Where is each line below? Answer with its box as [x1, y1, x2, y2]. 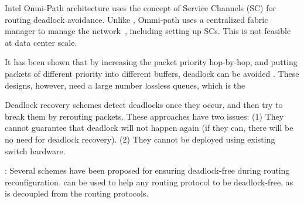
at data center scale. [5, 36, 77, 48]
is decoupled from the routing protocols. [5, 187, 149, 199]
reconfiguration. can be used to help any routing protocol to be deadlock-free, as [5, 175, 293, 188]
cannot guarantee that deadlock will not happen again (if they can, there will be [5, 121, 293, 134]
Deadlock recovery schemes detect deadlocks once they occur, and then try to [5, 99, 283, 111]
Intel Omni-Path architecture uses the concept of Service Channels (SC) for [5, 2, 276, 13]
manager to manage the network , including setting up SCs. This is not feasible [5, 25, 291, 37]
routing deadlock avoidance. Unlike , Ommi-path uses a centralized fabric [5, 13, 268, 25]
